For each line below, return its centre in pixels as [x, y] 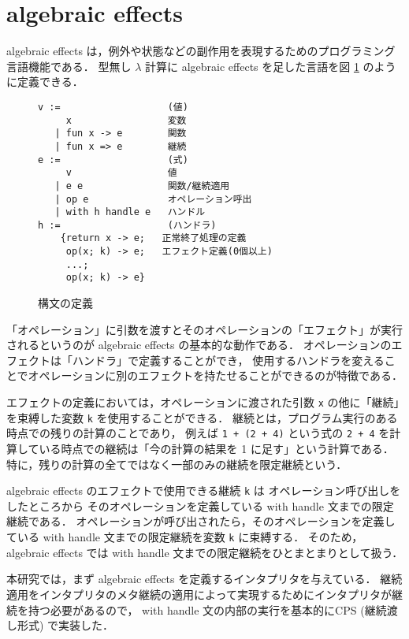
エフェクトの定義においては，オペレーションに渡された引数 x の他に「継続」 [203, 402]
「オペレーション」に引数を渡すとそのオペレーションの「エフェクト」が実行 [205, 329]
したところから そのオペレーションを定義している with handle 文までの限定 [200, 505]
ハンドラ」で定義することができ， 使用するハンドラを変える [228, 360]
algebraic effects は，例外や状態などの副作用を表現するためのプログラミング [201, 51]
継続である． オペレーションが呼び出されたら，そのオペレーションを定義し [201, 521]
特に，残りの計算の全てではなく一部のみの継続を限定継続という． [177, 464]
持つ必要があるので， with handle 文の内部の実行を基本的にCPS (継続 [207, 609]
